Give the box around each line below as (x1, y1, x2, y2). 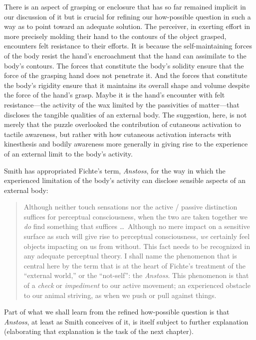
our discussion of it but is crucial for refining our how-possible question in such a (4, 11, 251, 21)
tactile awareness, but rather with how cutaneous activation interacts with (4, 128, 232, 139)
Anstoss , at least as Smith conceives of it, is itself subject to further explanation (4, 316, 249, 326)
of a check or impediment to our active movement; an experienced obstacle (23, 280, 251, 290)
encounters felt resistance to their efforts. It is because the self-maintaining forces (4, 40, 252, 51)
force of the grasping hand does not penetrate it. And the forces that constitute (4, 70, 248, 80)
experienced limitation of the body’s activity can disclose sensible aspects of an (4, 175, 246, 185)
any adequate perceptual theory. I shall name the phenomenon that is (23, 250, 237, 261)
